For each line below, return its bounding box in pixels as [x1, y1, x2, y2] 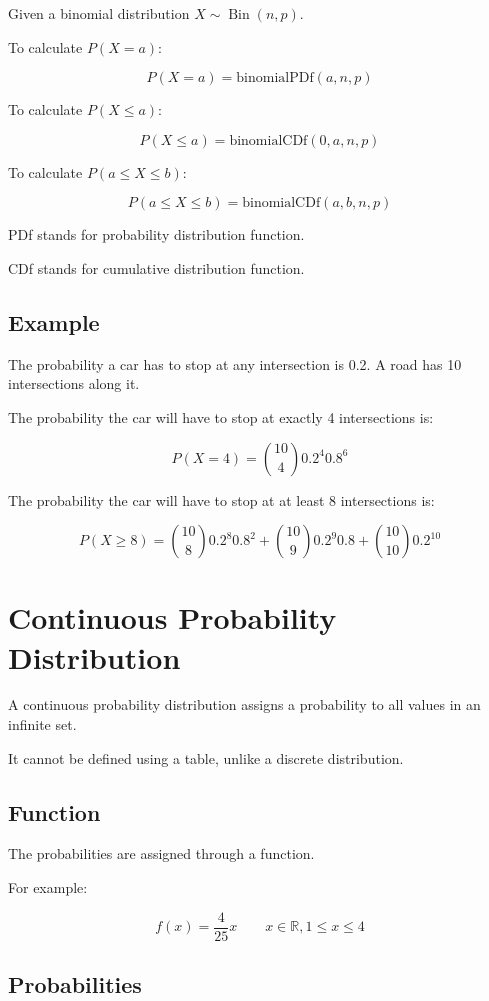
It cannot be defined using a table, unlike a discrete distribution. [8, 747, 404, 768]
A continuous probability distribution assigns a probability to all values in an [8, 694, 481, 715]
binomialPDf [236, 71, 314, 86]
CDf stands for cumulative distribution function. [8, 257, 305, 278]
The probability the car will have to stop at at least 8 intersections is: [8, 489, 435, 510]
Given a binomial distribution [8, 3, 190, 23]
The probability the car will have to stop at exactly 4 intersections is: [8, 406, 434, 427]
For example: [8, 877, 88, 898]
